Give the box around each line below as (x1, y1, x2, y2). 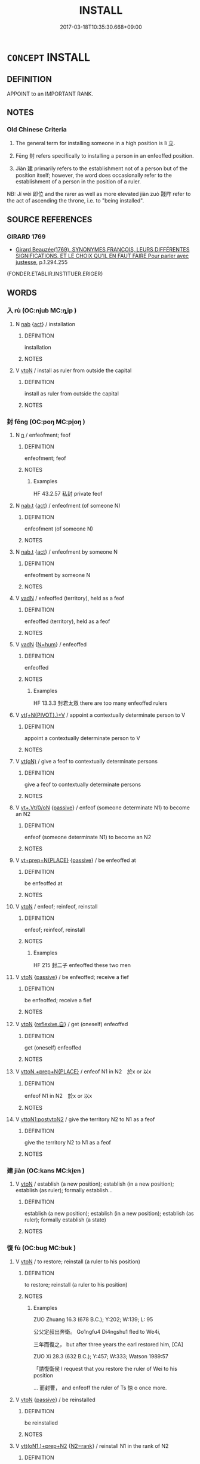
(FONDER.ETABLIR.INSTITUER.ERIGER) (7, 270, 103, 278)
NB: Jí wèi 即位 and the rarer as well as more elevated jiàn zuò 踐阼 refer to (7, 191, 191, 198)
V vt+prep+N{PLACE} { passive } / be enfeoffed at (15, 857, 136, 864)
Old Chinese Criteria (7, 125, 67, 134)
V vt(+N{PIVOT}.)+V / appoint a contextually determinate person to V (15, 711, 186, 719)
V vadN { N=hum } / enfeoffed (15, 641, 87, 648)
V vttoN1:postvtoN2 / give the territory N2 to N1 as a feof (15, 1116, 155, 1123)
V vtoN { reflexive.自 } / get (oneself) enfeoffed (15, 1021, 128, 1028)
